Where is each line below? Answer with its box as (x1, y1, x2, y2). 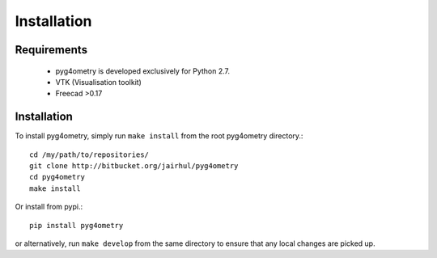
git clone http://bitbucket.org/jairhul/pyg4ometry (29, 162, 239, 171)
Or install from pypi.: (15, 202, 83, 212)
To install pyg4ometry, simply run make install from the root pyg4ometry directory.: (15, 131, 303, 141)
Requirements (15, 43, 88, 57)
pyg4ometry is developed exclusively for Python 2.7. (55, 66, 231, 76)
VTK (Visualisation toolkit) (55, 77, 142, 87)
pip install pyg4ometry (29, 221, 124, 230)
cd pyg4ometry (29, 172, 85, 182)
